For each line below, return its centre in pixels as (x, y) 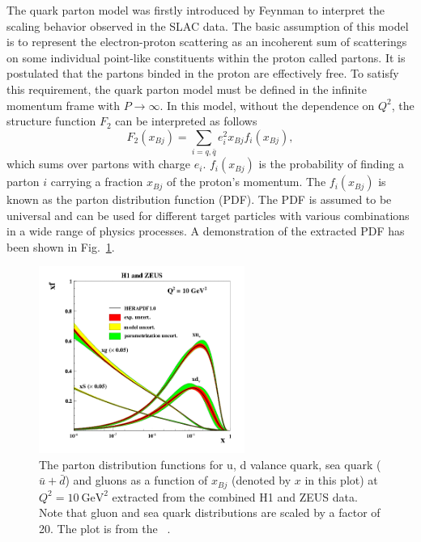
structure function (51, 121)
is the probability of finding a (331, 164)
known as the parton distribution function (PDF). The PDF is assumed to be (199, 199)
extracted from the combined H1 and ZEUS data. (235, 496)
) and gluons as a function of (136, 480)
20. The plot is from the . (105, 528)
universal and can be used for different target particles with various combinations (208, 215)
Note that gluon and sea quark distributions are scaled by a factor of (210, 512)
